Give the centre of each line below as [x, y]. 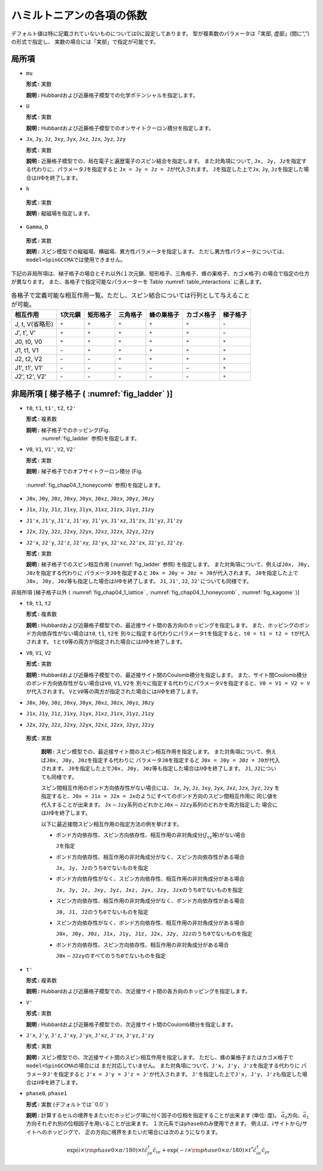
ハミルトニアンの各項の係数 [79, 16]
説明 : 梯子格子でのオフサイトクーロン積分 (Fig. [84, 471]
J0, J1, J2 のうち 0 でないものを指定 [102, 911]
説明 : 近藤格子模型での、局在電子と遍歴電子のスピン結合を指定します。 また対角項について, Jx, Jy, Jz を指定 [164, 161]
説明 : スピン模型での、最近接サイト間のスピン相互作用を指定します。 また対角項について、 [153, 752]
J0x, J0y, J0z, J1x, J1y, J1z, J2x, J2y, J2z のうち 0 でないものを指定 [154, 934]
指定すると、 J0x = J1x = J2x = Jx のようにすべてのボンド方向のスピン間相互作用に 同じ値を [159, 796]
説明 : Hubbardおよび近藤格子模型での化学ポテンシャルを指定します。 [112, 95]
